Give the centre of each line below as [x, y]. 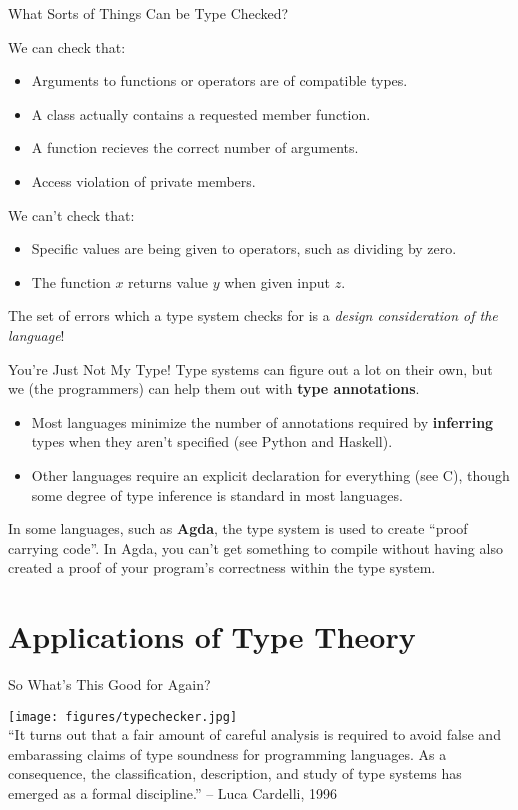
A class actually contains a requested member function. [201, 113]
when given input [277, 281]
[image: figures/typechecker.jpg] [123, 716]
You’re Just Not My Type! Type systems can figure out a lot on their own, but [250, 368]
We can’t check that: [71, 214]
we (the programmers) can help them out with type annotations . [214, 388]
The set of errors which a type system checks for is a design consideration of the [253, 315]
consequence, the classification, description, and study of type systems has [235, 773]
